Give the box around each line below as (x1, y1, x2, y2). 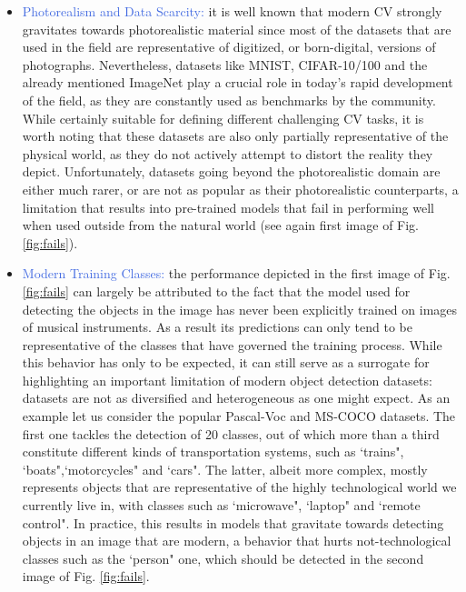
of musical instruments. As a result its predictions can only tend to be (22, 317, 412, 336)
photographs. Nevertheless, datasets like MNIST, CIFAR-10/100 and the (22, 55, 428, 74)
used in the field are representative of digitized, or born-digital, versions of (22, 37, 436, 56)
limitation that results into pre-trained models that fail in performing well (22, 197, 434, 216)
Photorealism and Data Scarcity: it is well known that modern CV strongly (22, 2, 442, 20)
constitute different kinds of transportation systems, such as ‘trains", (22, 442, 404, 461)
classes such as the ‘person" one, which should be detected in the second (22, 548, 424, 567)
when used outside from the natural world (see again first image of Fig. (22, 216, 420, 235)
